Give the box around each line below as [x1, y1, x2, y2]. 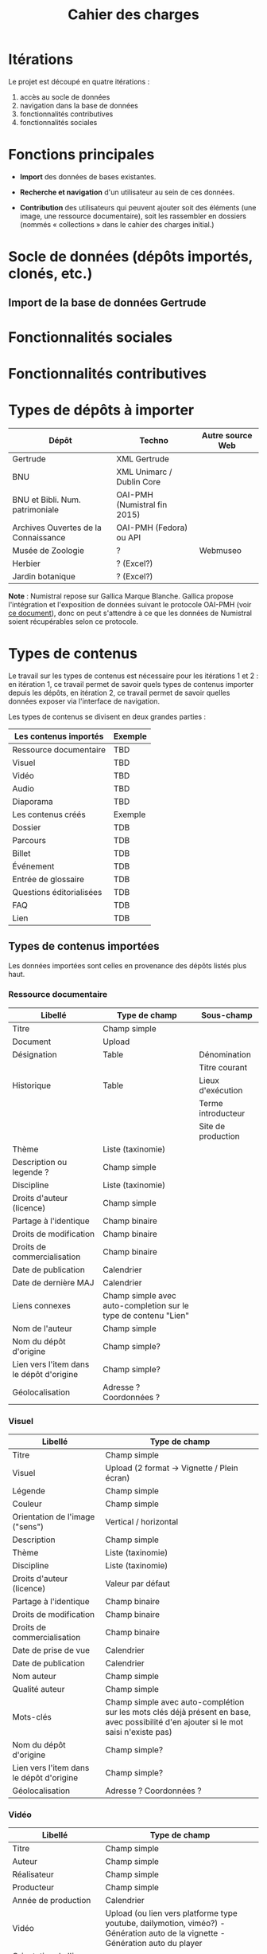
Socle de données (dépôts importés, [8, 248, 253, 266]
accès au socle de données [19, 92, 110, 101]
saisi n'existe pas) [105, 1727, 172, 1738]
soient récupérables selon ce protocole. [8, 616, 139, 626]
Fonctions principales [8, 146, 155, 164]
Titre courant [199, 1061, 248, 1073]
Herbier [12, 558, 41, 569]
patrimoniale [12, 504, 60, 515]
